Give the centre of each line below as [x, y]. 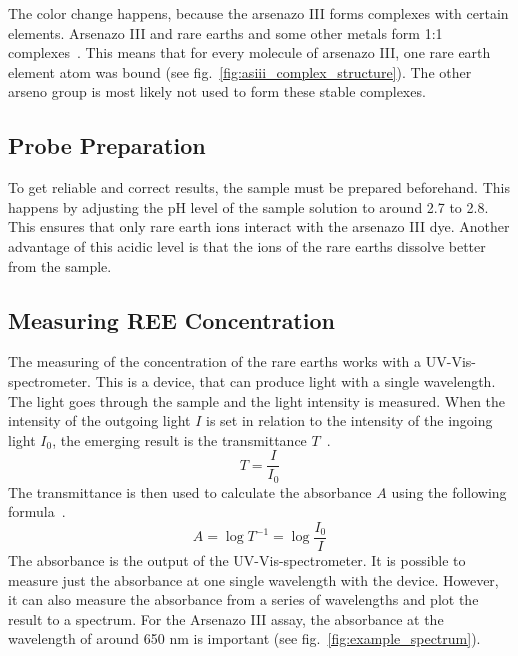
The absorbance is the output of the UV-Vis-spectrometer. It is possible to [237, 560]
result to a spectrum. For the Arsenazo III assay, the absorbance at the [226, 618]
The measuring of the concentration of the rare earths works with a [215, 361]
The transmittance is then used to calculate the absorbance [190, 491]
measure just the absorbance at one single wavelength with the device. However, [253, 579]
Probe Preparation [107, 145]
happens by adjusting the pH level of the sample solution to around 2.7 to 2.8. [248, 206]
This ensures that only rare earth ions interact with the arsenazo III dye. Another [259, 226]
